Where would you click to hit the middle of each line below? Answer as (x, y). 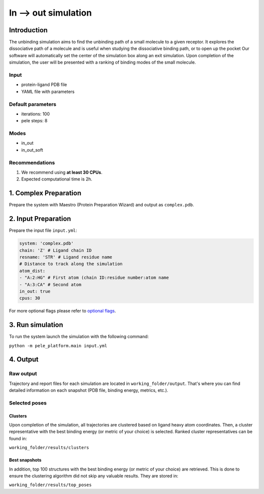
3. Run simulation (36, 325)
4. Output (24, 359)
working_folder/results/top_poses (50, 485)
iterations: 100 (35, 114)
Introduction (28, 30)
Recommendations (32, 162)
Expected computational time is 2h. (57, 179)
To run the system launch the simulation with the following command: (79, 337)
